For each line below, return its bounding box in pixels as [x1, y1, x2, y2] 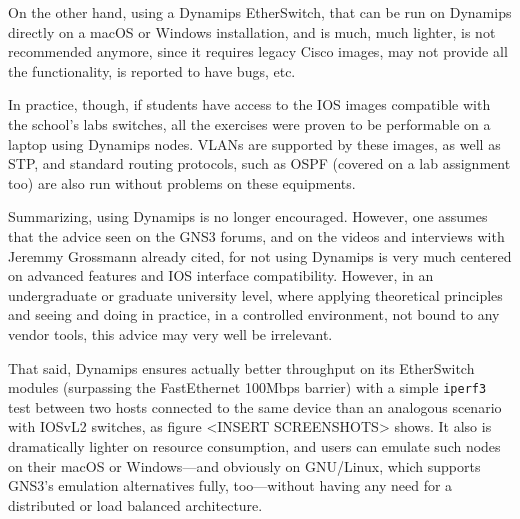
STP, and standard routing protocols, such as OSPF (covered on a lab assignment [8, 153, 511, 174]
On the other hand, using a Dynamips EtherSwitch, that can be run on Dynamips [8, 2, 512, 22]
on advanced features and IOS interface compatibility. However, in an [8, 265, 434, 286]
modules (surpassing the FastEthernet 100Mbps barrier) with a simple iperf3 [8, 377, 487, 398]
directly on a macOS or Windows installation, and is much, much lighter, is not [8, 21, 496, 42]
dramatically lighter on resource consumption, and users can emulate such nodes [8, 435, 501, 456]
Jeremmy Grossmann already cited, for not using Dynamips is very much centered [8, 245, 512, 266]
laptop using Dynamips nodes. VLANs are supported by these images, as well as [8, 133, 501, 154]
